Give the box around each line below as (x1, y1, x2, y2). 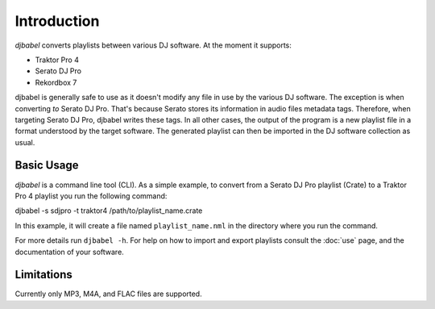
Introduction (14, 12, 100, 30)
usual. (14, 137, 35, 147)
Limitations (14, 268, 72, 282)
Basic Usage (14, 158, 79, 173)
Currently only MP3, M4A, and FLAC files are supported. (14, 289, 202, 299)
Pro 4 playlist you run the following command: (14, 190, 168, 201)
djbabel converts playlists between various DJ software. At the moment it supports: (14, 40, 292, 50)
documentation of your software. (14, 247, 124, 257)
